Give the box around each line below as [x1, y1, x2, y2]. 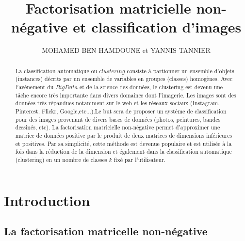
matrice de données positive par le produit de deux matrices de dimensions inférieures [15, 131, 232, 139]
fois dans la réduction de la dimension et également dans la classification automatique [15, 147, 232, 156]
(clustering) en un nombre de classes [15, 155, 107, 163]
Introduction [4, 190, 90, 210]
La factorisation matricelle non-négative [4, 224, 208, 239]
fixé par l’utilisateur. [114, 155, 166, 163]
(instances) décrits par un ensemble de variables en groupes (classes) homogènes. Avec [15, 75, 233, 83]
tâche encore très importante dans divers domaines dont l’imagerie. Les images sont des [15, 91, 236, 99]
